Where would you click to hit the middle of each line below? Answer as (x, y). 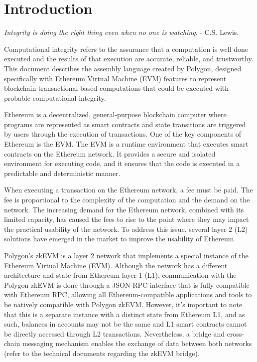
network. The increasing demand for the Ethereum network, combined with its (124, 209)
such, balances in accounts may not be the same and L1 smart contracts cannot (126, 324)
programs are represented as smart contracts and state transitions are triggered (125, 124)
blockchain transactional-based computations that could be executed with (117, 88)
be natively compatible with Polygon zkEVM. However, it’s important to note (123, 304)
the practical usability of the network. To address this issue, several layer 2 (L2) (126, 229)
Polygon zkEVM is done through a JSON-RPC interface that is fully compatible (127, 284)
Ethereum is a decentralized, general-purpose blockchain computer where (115, 114)
